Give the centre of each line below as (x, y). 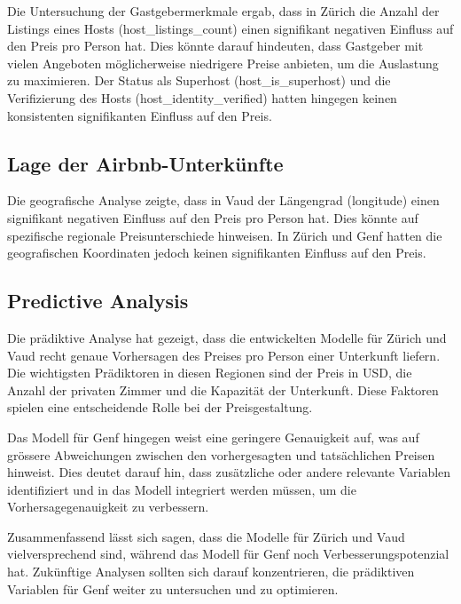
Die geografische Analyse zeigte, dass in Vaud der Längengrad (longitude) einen (223, 200)
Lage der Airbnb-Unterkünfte (145, 163)
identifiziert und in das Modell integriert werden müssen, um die (182, 489)
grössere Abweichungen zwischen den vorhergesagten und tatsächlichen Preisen (221, 454)
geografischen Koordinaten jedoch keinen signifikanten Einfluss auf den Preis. (217, 253)
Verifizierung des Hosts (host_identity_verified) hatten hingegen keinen (202, 97)
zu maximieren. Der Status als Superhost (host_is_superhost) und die (199, 80)
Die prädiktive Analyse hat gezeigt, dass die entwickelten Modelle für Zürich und (227, 337)
